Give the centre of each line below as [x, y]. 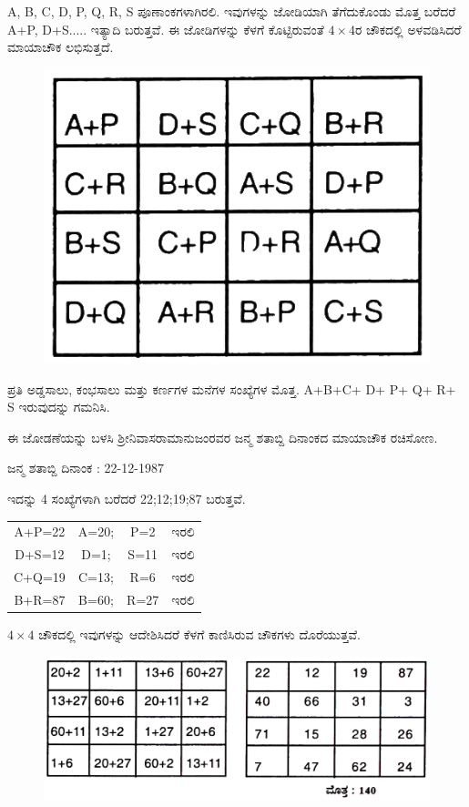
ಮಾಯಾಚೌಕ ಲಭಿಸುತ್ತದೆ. [61, 47]
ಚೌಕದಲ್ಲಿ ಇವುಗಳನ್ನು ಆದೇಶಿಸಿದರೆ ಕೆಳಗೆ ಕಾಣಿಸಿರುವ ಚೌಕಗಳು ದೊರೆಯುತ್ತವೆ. [199, 633]
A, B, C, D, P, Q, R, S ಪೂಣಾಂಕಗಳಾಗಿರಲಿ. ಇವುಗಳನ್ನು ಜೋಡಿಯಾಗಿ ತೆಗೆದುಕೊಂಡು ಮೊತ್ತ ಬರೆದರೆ [232, 11]
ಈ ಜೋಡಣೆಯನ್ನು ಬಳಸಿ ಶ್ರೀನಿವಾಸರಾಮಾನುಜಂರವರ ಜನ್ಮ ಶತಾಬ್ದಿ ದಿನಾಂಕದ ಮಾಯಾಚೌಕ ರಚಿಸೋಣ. [223, 437]
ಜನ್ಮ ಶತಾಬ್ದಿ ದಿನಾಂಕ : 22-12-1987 [86, 468]
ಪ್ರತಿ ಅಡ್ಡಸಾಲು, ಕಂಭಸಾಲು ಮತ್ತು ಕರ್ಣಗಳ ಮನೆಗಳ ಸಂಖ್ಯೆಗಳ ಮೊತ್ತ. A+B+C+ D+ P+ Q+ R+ [232, 388]
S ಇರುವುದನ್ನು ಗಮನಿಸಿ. [59, 407]
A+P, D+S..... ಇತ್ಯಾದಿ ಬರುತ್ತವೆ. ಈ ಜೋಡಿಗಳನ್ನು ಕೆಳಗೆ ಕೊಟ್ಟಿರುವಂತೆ [166, 29]
